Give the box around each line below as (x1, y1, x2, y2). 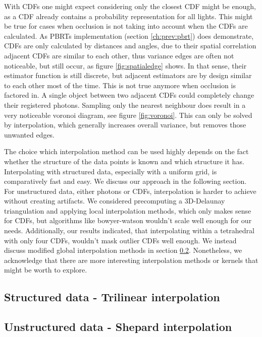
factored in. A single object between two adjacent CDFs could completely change (4, 90, 254, 100)
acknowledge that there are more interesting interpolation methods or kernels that (4, 254, 258, 265)
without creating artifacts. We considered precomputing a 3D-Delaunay (4, 195, 225, 206)
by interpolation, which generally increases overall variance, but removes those (4, 119, 246, 130)
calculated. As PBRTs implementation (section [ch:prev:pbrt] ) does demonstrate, (4, 30, 254, 41)
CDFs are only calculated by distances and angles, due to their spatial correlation (4, 40, 256, 51)
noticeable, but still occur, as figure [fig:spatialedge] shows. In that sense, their (4, 60, 247, 71)
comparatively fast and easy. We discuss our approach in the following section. (4, 176, 247, 186)
